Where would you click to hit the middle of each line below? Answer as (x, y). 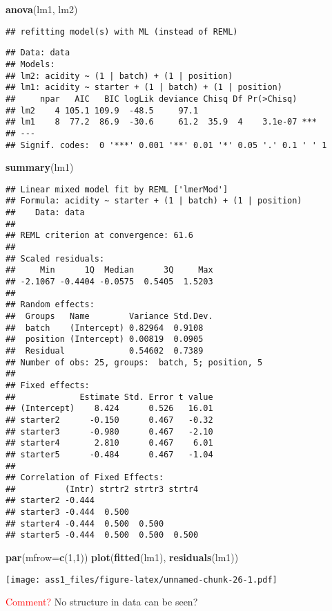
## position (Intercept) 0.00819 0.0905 (105, 339)
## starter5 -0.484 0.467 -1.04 (109, 454)
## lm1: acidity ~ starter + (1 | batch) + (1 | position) (144, 88)
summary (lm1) (40, 167)
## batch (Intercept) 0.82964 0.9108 (105, 328)
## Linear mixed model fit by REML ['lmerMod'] (117, 189)
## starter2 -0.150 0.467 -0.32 (109, 420)
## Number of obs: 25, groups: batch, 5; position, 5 (134, 362)
